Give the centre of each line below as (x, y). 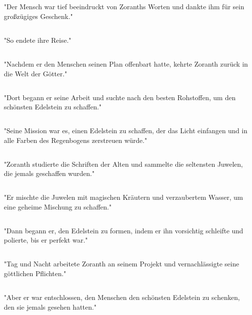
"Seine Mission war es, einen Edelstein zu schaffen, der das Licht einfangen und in (126, 131)
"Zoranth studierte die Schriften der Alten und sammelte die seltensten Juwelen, (124, 164)
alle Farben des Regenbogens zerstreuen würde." (76, 140)
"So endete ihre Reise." (38, 40)
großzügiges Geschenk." (38, 16)
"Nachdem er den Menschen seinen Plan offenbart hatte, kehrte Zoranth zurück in (126, 63)
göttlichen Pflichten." (35, 273)
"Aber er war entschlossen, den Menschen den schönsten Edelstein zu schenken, (122, 297)
